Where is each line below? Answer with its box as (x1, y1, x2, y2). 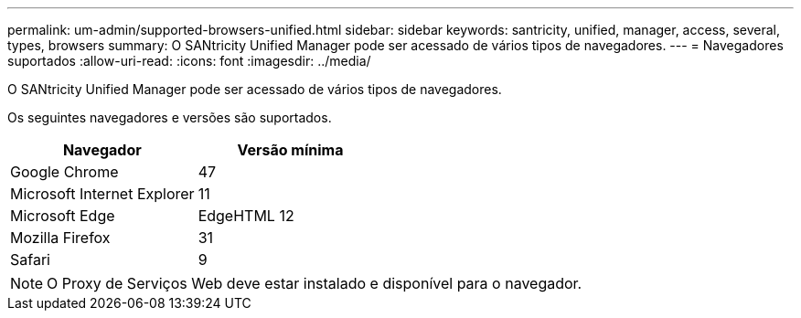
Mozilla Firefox (10, 228, 111, 247)
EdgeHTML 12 (198, 207, 294, 225)
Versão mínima (237, 141, 344, 159)
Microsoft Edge (10, 207, 115, 225)
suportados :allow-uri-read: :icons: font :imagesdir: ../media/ (7, 53, 371, 69)
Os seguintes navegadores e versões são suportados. (7, 110, 332, 125)
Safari (10, 250, 50, 269)
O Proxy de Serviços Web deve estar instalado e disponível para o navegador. (47, 274, 582, 292)
